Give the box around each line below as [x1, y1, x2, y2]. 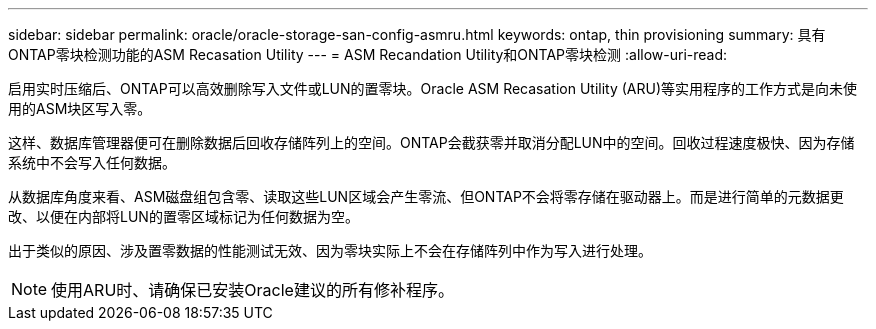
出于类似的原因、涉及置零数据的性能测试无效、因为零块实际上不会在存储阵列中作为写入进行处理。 [8, 242, 652, 259]
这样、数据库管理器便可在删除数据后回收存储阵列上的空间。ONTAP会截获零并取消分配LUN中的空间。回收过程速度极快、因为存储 [8, 134, 855, 151]
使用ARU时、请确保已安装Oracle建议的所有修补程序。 [51, 280, 454, 300]
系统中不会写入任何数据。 [8, 154, 176, 171]
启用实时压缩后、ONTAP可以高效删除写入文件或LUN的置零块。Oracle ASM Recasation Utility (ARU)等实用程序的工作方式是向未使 [8, 80, 858, 97]
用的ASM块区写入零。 [8, 100, 152, 117]
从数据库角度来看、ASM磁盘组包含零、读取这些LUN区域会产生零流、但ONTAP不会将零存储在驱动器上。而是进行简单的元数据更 [8, 188, 844, 205]
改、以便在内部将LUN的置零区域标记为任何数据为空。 [8, 208, 359, 225]
